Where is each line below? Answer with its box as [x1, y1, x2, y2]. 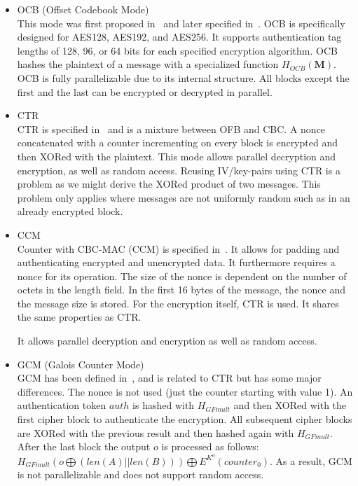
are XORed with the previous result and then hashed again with [17, 425, 294, 440]
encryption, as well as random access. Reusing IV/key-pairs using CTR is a [17, 162, 340, 177]
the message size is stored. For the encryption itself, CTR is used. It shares [17, 296, 339, 310]
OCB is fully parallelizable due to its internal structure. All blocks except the [17, 70, 350, 85]
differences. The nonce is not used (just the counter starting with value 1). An [17, 384, 353, 398]
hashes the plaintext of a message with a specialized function [17, 57, 279, 71]
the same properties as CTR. [17, 310, 142, 324]
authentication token [17, 398, 106, 412]
